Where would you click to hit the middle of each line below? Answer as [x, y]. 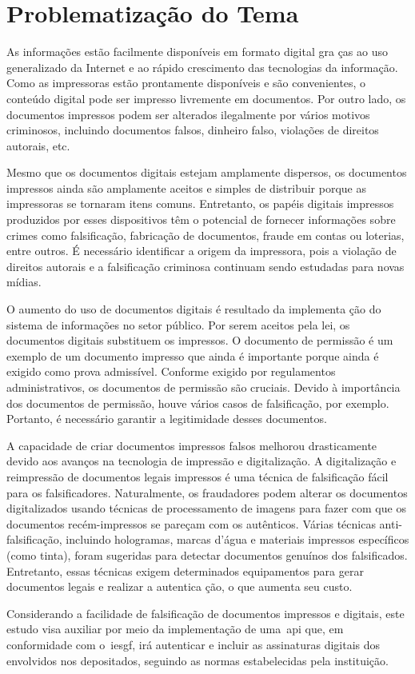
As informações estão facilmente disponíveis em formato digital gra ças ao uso [197, 52]
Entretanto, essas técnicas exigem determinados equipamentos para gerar [185, 570]
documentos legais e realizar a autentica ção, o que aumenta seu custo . [180, 586]
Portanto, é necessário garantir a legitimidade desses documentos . [167, 419]
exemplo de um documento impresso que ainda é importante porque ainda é [193, 355]
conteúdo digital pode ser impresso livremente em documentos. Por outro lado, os [206, 98]
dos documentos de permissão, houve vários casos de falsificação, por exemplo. [198, 403]
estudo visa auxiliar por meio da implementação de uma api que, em [175, 629]
